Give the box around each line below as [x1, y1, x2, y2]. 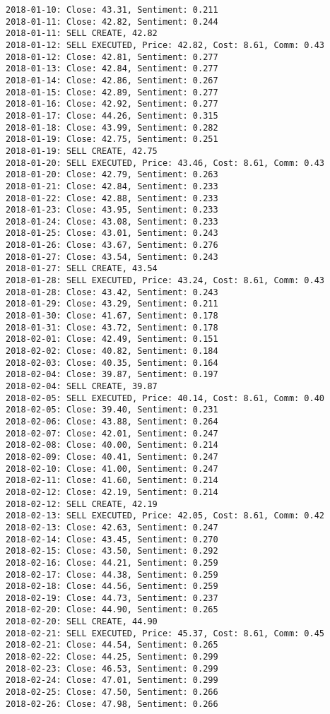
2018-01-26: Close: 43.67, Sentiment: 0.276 [6, 240, 218, 251]
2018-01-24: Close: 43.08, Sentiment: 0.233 [6, 216, 218, 227]
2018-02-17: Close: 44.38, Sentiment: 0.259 [6, 569, 218, 580]
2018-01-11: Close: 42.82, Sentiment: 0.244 [6, 16, 218, 27]
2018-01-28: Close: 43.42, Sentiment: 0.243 [6, 287, 218, 297]
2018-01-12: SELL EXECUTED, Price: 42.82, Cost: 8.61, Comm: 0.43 [6, 40, 325, 50]
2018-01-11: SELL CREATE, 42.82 [6, 28, 158, 39]
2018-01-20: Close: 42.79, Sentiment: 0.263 [6, 169, 218, 180]
